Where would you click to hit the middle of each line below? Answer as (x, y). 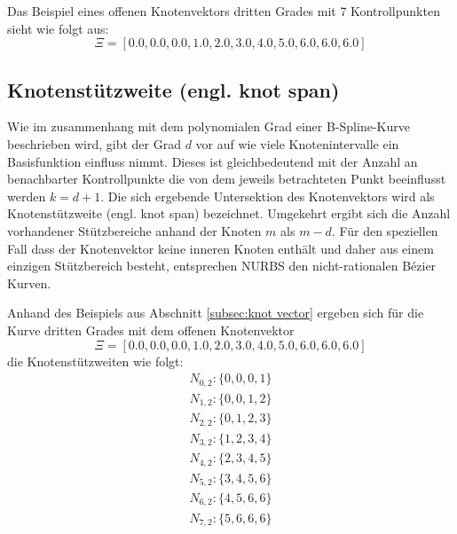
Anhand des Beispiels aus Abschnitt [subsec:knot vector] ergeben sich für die (216, 313)
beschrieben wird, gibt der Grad (94, 143)
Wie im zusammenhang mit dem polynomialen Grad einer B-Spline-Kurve (209, 126)
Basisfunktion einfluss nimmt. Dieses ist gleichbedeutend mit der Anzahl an (213, 161)
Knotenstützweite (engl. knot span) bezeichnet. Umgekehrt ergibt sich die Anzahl (229, 213)
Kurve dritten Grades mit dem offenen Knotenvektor (151, 330)
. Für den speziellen (385, 230)
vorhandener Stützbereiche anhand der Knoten (134, 230)
